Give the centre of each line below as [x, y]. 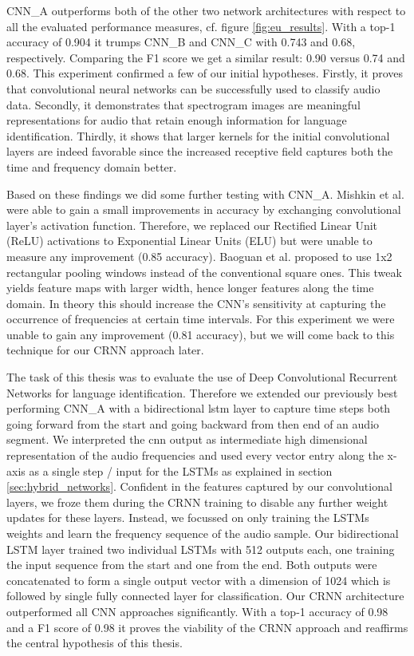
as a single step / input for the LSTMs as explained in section [181, 470]
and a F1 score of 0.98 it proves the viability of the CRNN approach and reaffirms [207, 627]
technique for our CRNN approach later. [105, 350]
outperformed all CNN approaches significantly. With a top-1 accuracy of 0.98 [197, 611]
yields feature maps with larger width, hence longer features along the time [190, 288]
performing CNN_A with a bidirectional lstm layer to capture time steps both [199, 408]
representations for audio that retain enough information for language [177, 120]
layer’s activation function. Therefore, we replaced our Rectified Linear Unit [192, 225]
